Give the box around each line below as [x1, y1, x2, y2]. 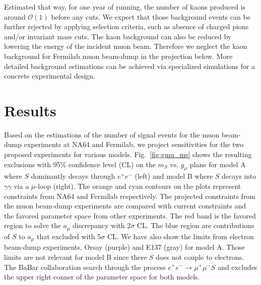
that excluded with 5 [37, 231, 101, 241]
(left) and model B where [135, 171, 213, 181]
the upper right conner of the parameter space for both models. [4, 271, 200, 282]
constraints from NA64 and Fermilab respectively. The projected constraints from [4, 190, 256, 201]
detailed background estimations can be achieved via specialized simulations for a [4, 60, 255, 71]
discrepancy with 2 [73, 220, 131, 231]
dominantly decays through [31, 171, 115, 181]
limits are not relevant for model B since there [4, 251, 147, 262]
